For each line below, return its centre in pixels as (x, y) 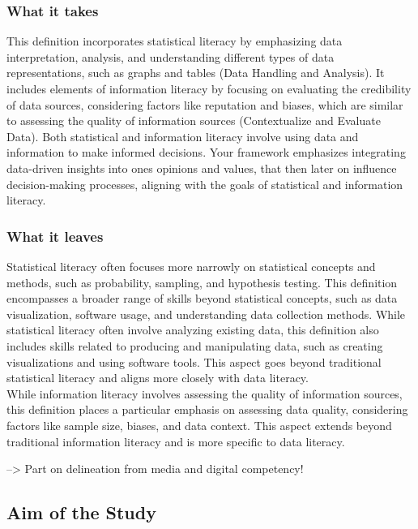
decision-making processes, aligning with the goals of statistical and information (205, 184)
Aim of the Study (81, 512)
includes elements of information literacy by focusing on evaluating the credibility (209, 88)
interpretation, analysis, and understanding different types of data (171, 56)
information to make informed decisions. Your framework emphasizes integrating (206, 152)
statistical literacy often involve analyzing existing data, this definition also (193, 330)
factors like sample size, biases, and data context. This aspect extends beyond (199, 425)
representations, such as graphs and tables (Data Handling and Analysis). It (196, 73)
